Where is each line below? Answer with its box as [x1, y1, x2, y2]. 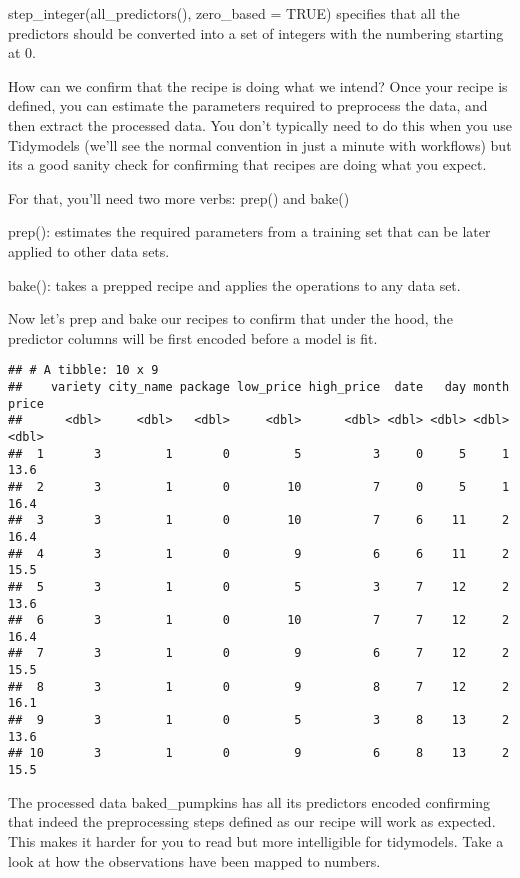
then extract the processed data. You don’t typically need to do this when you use [8, 114, 512, 135]
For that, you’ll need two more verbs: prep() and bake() [8, 187, 350, 208]
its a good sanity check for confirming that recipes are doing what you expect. [8, 154, 487, 175]
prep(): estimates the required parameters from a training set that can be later [8, 221, 491, 242]
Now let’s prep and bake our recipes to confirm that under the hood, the [8, 308, 453, 329]
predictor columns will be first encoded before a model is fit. [8, 327, 378, 348]
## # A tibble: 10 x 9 [8, 363, 159, 378]
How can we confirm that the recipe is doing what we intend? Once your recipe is [8, 75, 508, 96]
